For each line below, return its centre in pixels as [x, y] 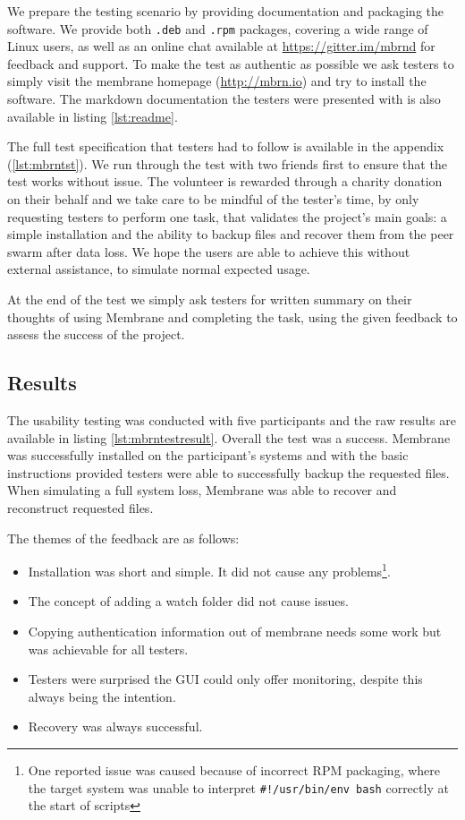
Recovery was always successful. [115, 726]
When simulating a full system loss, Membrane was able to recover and [202, 490]
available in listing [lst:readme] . [93, 116]
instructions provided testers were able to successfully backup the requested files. [228, 472]
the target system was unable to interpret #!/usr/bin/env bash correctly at [238, 787]
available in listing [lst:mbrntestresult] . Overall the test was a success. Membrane [229, 437]
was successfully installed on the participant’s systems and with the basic [208, 455]
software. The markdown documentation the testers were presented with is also [224, 99]
